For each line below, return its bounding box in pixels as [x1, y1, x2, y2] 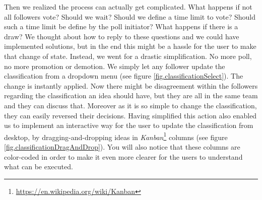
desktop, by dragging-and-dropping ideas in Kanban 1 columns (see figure [4, 130, 228, 142]
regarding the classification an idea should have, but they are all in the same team [4, 90, 258, 101]
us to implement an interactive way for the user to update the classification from [4, 120, 253, 130]
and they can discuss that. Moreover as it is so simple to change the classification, [4, 100, 257, 110]
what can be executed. [4, 161, 73, 172]
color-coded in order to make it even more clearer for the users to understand [4, 151, 243, 162]
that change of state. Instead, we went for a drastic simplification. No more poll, [4, 50, 252, 61]
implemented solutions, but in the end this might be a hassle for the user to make [4, 41, 256, 51]
